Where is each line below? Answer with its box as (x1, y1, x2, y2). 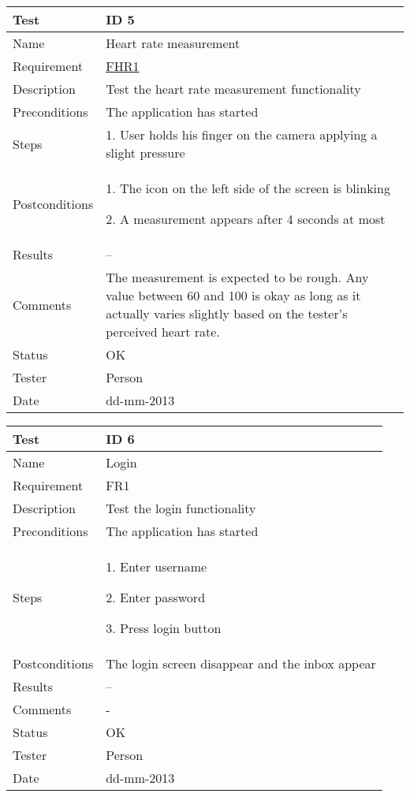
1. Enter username (106, 557, 207, 575)
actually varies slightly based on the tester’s (106, 304, 348, 322)
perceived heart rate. (106, 322, 220, 341)
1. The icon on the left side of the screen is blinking (106, 179, 390, 197)
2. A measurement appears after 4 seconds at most (106, 210, 386, 228)
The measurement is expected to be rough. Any (106, 268, 369, 286)
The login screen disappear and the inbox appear (106, 654, 376, 672)
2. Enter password (106, 588, 206, 606)
